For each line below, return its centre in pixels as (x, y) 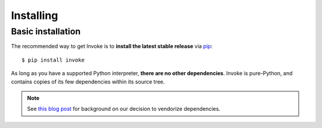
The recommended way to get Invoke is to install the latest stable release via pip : (112, 46)
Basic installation (46, 31)
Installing (35, 15)
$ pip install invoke (53, 60)
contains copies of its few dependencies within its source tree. (88, 81)
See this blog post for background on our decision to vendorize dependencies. (124, 109)
